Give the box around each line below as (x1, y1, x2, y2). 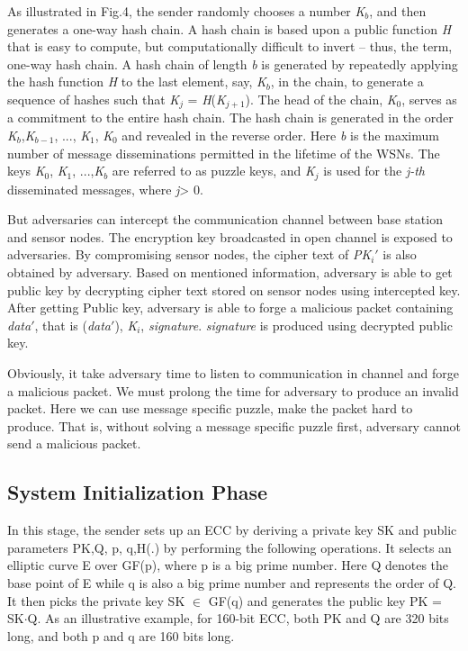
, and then (369, 2, 427, 20)
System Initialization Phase (7, 478, 268, 506)
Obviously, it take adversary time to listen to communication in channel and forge (7, 364, 460, 382)
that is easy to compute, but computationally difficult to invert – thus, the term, (7, 37, 453, 56)
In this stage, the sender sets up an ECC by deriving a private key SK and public (7, 520, 457, 539)
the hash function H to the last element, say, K (7, 72, 266, 91)
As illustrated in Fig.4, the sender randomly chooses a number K (7, 2, 365, 20)
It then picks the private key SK (7, 591, 185, 610)
